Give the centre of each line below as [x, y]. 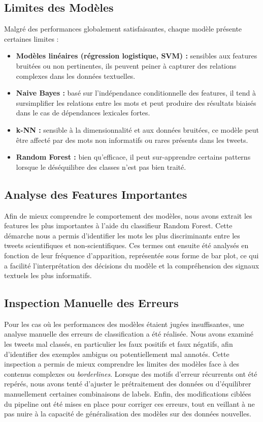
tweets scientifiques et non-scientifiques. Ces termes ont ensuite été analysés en [126, 245]
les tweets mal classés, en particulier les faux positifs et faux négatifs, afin [119, 344]
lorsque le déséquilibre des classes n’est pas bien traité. [101, 167]
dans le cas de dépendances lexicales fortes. [83, 113]
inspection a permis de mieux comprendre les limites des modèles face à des [122, 364]
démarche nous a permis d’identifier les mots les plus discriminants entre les [122, 235]
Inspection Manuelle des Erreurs [91, 303]
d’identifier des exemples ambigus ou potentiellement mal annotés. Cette [117, 354]
